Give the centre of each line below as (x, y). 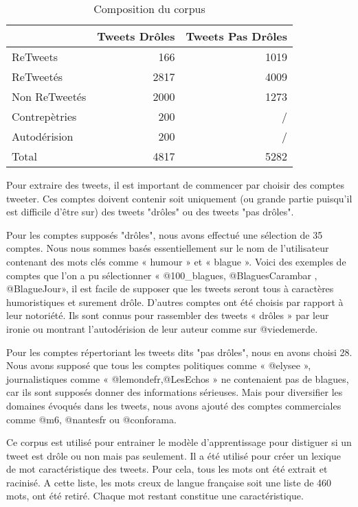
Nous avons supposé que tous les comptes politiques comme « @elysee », (159, 365)
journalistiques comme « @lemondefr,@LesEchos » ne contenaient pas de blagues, (178, 378)
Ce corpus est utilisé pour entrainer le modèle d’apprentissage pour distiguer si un (179, 442)
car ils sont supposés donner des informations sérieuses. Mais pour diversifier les (175, 392)
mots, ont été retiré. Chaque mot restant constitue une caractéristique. (155, 496)
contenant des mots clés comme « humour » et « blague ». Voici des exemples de (176, 261)
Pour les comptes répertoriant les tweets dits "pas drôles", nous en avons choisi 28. (179, 352)
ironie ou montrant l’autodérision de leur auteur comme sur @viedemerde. (162, 328)
